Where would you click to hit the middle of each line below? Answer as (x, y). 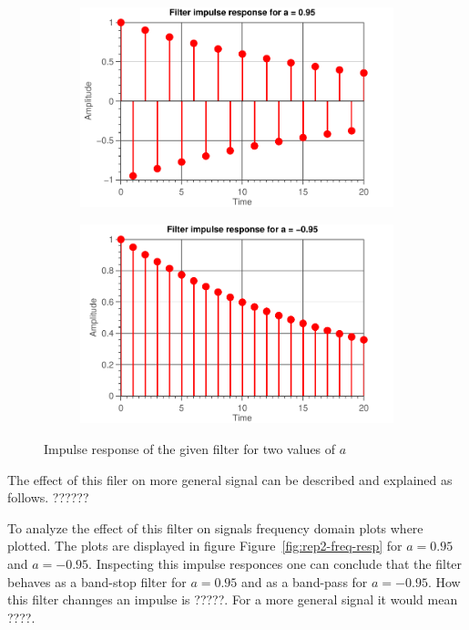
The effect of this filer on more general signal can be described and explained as (230, 479)
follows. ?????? (48, 497)
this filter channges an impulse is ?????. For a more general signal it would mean (233, 599)
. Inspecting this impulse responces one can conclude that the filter (275, 563)
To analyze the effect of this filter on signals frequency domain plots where (215, 527)
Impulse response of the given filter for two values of (190, 449)
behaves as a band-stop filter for (97, 581)
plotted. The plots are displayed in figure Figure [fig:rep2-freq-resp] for (205, 546)
